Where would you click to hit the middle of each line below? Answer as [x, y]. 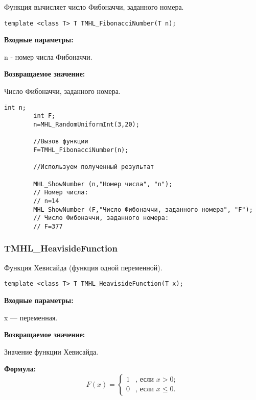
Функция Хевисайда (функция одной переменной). [83, 267]
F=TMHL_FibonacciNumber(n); [81, 150]
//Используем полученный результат [94, 167]
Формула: [20, 369]
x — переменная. [31, 317]
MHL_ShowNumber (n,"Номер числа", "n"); [103, 184]
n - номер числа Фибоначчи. [48, 56]
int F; [44, 116]
